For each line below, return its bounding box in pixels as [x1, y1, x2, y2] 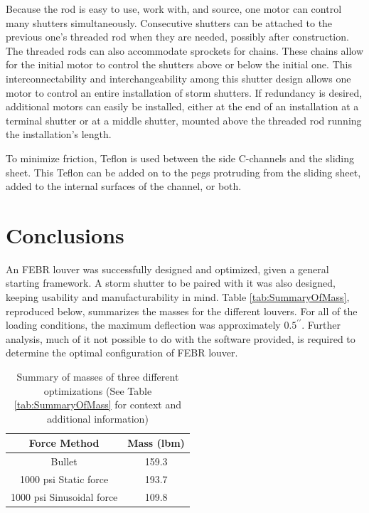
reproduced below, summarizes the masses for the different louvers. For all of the [6, 303, 358, 318]
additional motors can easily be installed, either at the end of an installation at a [6, 99, 359, 114]
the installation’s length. [6, 127, 112, 142]
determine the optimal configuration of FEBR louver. [6, 345, 238, 360]
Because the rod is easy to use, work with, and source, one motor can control [6, 1, 342, 16]
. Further [301, 317, 341, 332]
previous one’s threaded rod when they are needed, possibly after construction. [6, 29, 349, 44]
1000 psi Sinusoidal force [11, 489, 118, 504]
